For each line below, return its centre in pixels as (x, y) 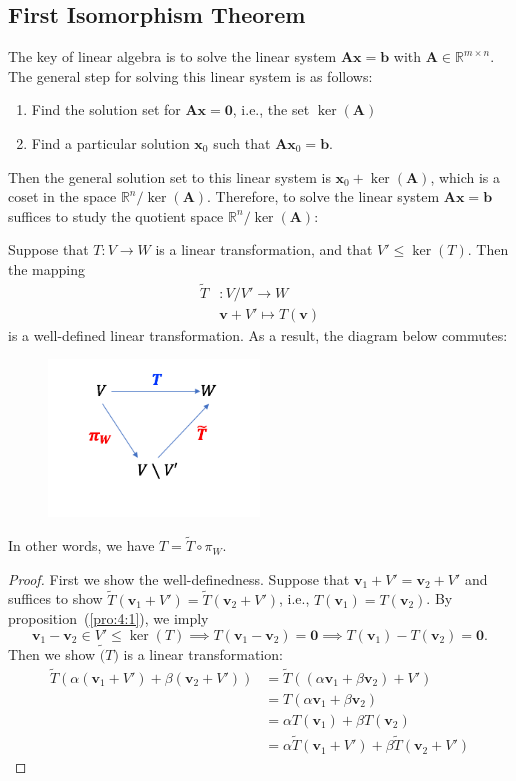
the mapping (47, 268)
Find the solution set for (106, 109)
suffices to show (55, 598)
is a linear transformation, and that (264, 249)
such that (242, 142)
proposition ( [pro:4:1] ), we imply (108, 618)
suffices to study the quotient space (116, 215)
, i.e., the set (271, 109)
